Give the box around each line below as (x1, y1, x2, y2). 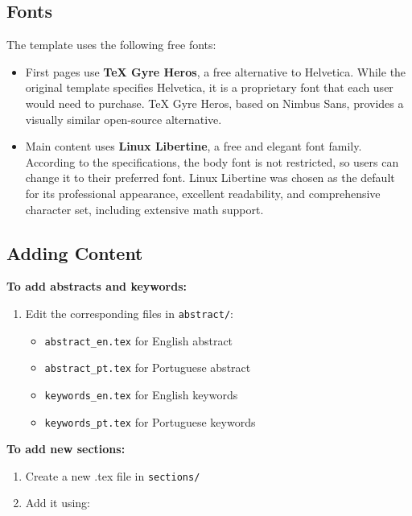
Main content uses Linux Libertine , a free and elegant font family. (25, 138, 362, 155)
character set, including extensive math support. (25, 200, 264, 217)
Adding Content (6, 240, 143, 265)
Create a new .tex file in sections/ (25, 467, 200, 484)
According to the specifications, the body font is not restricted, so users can (25, 153, 399, 170)
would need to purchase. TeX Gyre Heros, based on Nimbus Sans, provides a (25, 94, 404, 111)
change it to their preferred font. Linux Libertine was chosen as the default (25, 169, 395, 186)
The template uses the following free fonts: (6, 36, 216, 53)
